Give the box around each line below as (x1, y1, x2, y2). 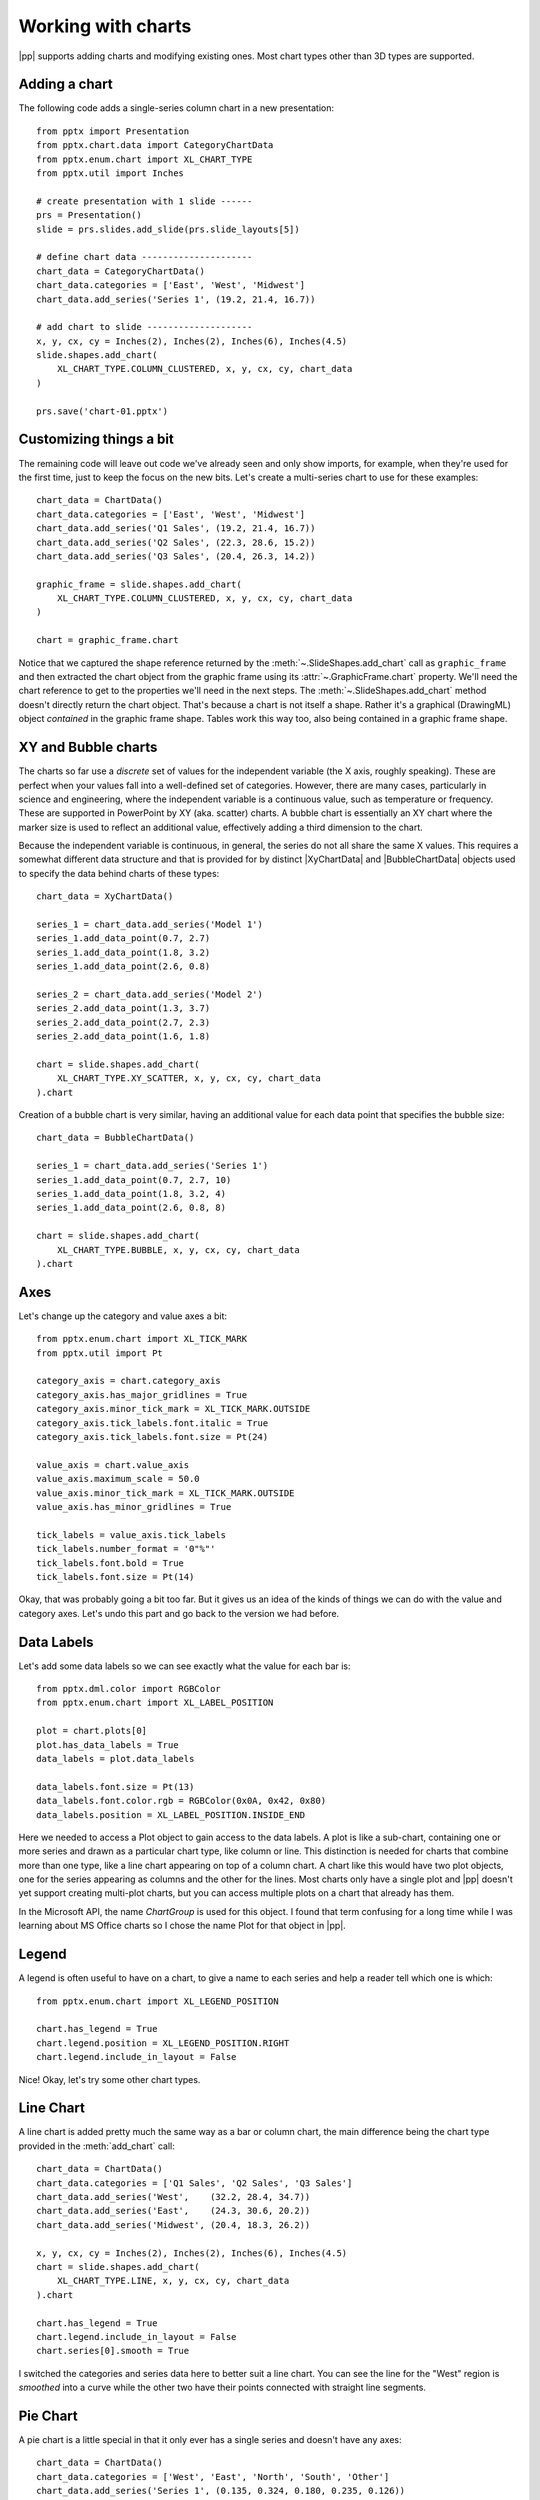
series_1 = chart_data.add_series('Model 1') (36, 919, 264, 930)
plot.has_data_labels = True (36, 1739, 179, 1750)
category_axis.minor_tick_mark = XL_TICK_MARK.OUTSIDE (36, 1403, 311, 1415)
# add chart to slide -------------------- (36, 321, 253, 333)
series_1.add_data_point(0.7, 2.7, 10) (36, 1174, 232, 1185)
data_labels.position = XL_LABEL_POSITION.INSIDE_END (36, 1809, 305, 1820)
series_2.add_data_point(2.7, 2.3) (36, 1016, 211, 1028)
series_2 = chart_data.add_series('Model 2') (36, 988, 264, 1000)
